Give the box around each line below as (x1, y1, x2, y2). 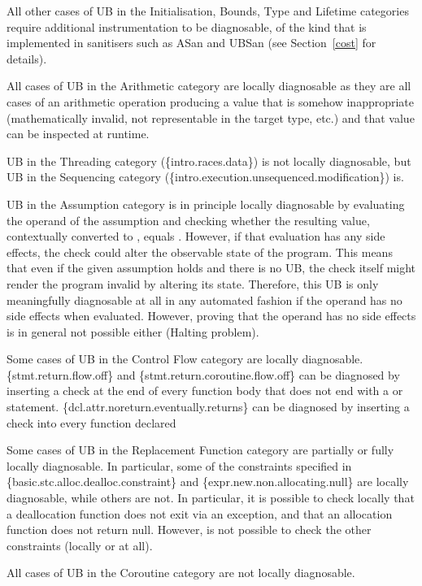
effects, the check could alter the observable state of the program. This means (7, 243, 393, 260)
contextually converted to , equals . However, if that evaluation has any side (7, 228, 385, 245)
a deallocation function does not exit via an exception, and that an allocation (7, 505, 393, 522)
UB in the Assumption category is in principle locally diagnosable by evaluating (7, 195, 405, 212)
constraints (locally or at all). (7, 536, 153, 553)
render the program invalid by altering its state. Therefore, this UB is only (7, 275, 379, 292)
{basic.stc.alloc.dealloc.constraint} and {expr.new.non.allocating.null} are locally (7, 473, 409, 490)
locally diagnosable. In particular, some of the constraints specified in (7, 457, 352, 474)
